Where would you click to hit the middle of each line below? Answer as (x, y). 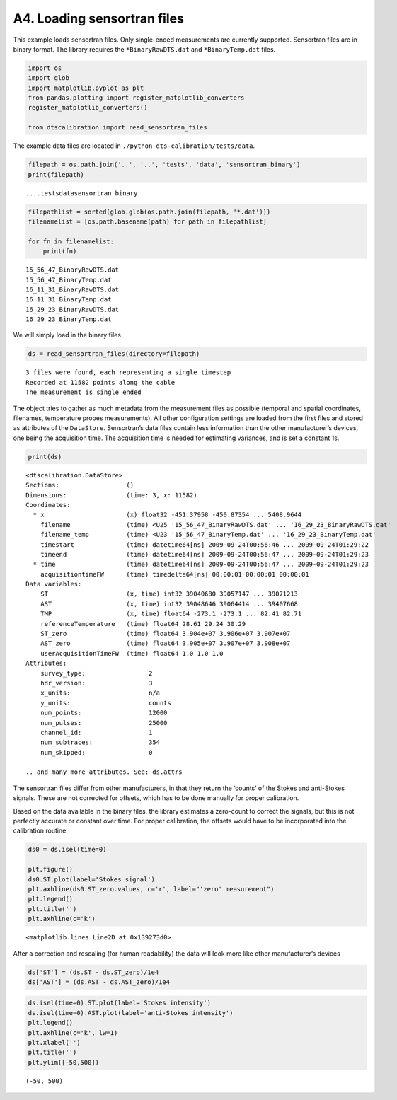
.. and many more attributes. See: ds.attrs (104, 772)
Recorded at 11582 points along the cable (100, 382)
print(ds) (45, 457)
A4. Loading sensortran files (98, 18)
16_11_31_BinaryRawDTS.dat (73, 289)
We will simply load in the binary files (67, 335)
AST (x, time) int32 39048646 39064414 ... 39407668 (169, 604)
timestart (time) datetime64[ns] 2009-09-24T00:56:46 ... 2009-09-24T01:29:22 (205, 544)
